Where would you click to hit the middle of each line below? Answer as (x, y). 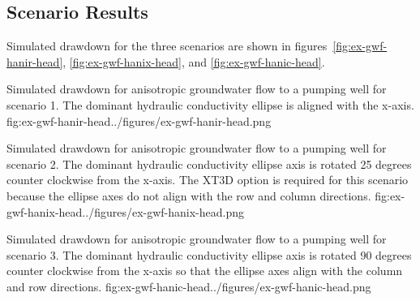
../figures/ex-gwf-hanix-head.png (163, 211)
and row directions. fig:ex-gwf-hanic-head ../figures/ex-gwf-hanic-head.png (189, 286)
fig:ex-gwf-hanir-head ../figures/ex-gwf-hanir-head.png (139, 120)
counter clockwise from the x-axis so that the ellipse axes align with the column (205, 271)
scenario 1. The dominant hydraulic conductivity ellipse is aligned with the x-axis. (210, 104)
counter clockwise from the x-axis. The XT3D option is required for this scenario (208, 180)
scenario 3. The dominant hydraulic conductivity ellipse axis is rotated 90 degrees (209, 254)
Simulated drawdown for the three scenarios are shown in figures (167, 46)
